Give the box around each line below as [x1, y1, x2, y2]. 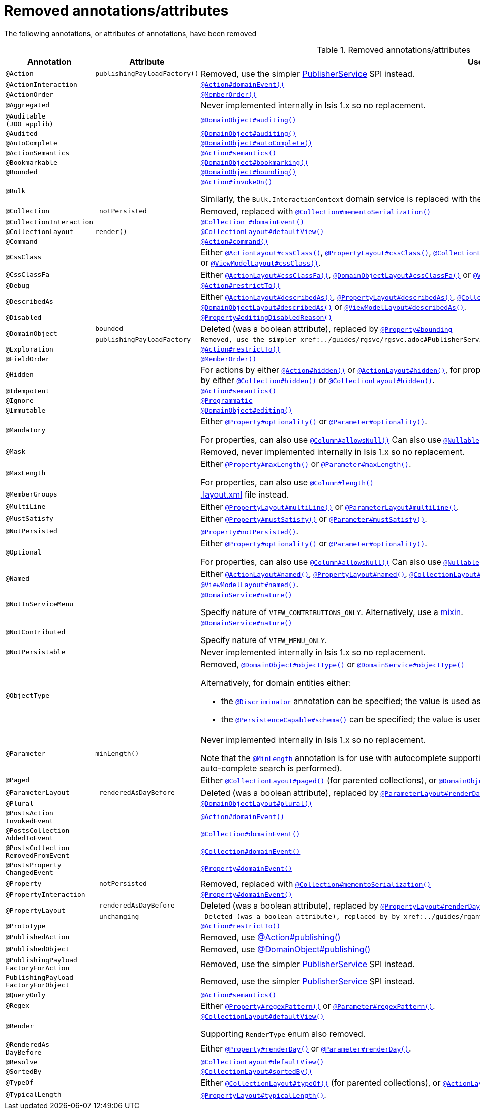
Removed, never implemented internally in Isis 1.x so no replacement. [200, 446, 465, 457]
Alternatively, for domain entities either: [200, 677, 351, 688]
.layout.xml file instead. [200, 489, 289, 500]
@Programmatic [200, 396, 253, 404]
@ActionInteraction [6, 80, 77, 89]
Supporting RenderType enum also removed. [200, 1028, 366, 1039]
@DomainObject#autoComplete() [200, 139, 312, 147]
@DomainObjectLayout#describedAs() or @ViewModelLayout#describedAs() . [200, 301, 467, 312]
